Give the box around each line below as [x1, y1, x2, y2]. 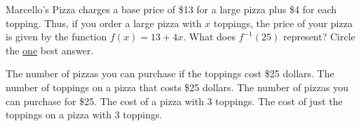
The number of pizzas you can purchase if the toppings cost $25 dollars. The [6, 66, 334, 81]
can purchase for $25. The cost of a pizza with [6, 93, 204, 108]
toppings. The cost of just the [215, 93, 343, 108]
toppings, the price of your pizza [213, 15, 353, 30]
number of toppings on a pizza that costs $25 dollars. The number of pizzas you [6, 79, 348, 94]
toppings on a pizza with [6, 107, 111, 122]
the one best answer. [6, 42, 94, 57]
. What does [183, 29, 236, 44]
